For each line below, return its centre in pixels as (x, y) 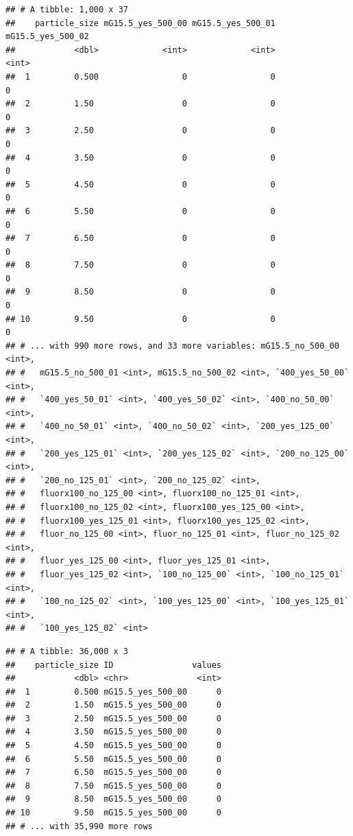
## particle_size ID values (113, 665)
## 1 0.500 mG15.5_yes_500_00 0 (113, 692)
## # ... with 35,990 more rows (79, 826)
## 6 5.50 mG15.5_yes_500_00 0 (113, 759)
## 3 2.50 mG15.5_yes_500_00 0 (113, 718)
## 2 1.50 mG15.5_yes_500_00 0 (113, 705)
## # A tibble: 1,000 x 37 (67, 10)
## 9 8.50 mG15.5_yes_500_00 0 (113, 799)
